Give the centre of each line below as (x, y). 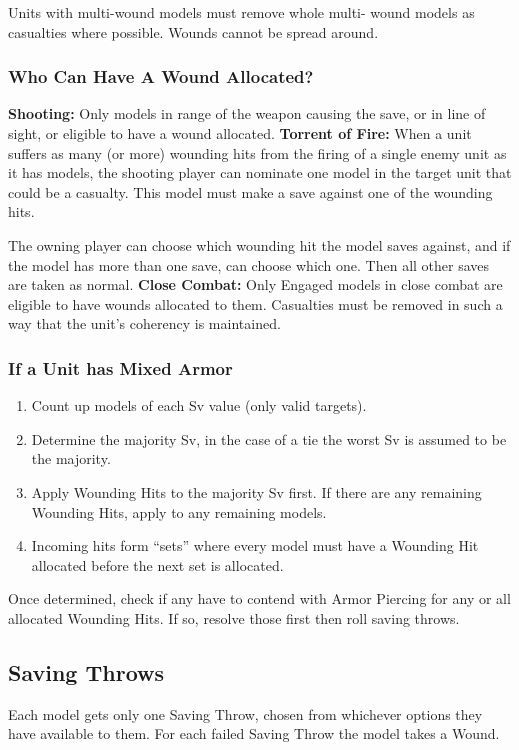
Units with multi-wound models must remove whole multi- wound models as (241, 12)
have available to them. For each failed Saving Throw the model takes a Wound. (254, 733)
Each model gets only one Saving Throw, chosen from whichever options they (245, 713)
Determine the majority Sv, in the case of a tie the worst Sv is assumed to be (269, 438)
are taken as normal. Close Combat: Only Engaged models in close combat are (255, 284)
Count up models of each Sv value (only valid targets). (199, 405)
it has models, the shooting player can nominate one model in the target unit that (260, 172)
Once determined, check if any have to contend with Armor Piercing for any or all (259, 598)
